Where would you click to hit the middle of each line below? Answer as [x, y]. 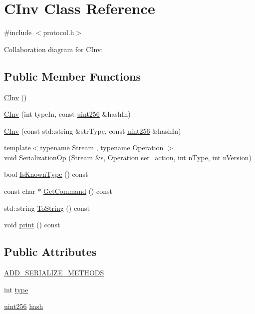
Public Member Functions [72, 76]
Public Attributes [50, 252]
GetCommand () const [78, 191]
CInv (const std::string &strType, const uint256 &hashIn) [93, 130]
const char [20, 191]
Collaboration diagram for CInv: [54, 49]
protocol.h [59, 32]
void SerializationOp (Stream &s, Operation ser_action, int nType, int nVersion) [128, 157]
